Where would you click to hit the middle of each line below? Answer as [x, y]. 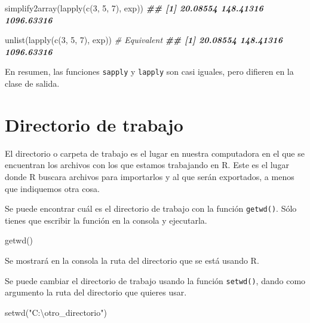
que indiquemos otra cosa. [52, 188]
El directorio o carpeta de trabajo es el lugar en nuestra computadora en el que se [155, 153]
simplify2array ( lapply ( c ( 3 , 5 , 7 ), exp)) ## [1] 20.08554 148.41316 [134, 8]
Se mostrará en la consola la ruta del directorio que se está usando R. [132, 260]
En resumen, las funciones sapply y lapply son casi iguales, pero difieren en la [149, 71]
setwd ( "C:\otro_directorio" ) [56, 312]
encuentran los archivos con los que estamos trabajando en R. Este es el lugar [147, 165]
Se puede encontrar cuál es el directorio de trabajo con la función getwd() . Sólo [151, 208]
